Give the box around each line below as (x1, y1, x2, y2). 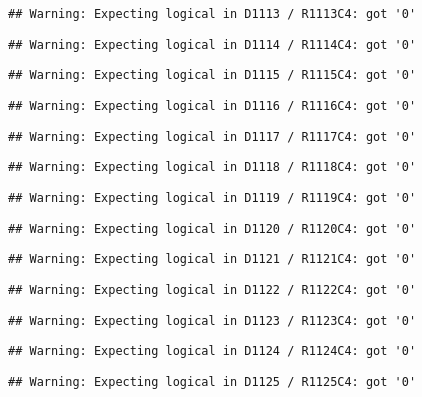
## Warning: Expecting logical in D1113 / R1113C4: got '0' (8, 7, 417, 21)
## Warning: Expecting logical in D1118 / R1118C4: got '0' (8, 160, 417, 175)
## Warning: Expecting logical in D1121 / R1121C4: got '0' (8, 252, 417, 267)
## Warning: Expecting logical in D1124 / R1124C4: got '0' (8, 344, 417, 359)
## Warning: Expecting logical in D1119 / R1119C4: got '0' (8, 190, 417, 205)
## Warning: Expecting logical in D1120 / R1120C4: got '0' (8, 221, 417, 236)
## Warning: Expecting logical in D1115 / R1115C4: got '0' (8, 68, 417, 83)
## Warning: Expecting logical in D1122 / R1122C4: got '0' (8, 282, 417, 297)
